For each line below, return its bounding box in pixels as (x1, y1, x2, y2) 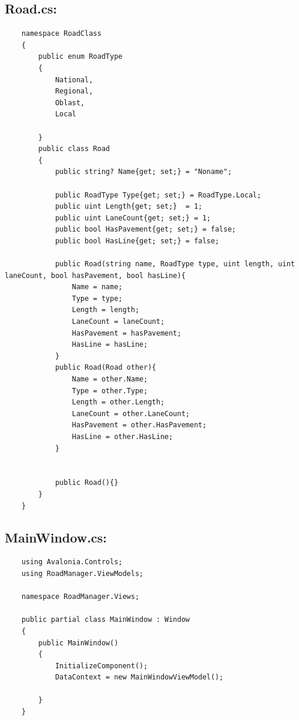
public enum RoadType (38, 52, 123, 61)
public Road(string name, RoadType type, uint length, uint (55, 260, 295, 269)
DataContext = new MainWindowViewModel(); (55, 673, 224, 682)
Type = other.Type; (72, 386, 148, 395)
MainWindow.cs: (5, 528, 107, 546)
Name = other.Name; (72, 375, 148, 384)
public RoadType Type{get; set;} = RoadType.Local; (55, 190, 261, 199)
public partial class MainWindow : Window (21, 615, 190, 624)
